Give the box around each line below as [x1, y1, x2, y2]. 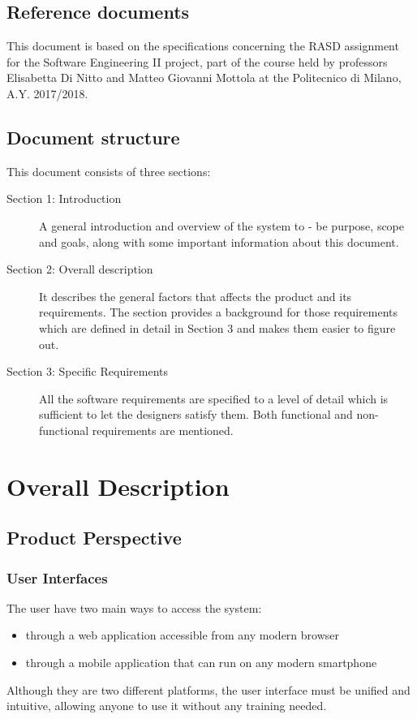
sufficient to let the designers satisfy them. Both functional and [39, 406, 353, 423]
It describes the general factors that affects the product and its [39, 287, 352, 304]
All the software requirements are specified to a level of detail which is [39, 390, 389, 407]
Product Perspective [6, 525, 182, 550]
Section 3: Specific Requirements [6, 363, 169, 380]
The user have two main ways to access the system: [6, 599, 262, 616]
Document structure [6, 124, 180, 149]
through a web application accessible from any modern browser [25, 626, 339, 644]
